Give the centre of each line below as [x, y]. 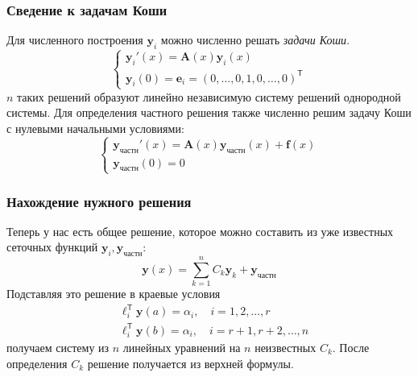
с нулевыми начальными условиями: [95, 128]
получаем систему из [58, 347]
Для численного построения [75, 40]
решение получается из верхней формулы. [190, 363]
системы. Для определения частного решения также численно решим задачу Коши [209, 112]
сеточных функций [52, 247]
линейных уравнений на [182, 347]
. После [351, 347]
